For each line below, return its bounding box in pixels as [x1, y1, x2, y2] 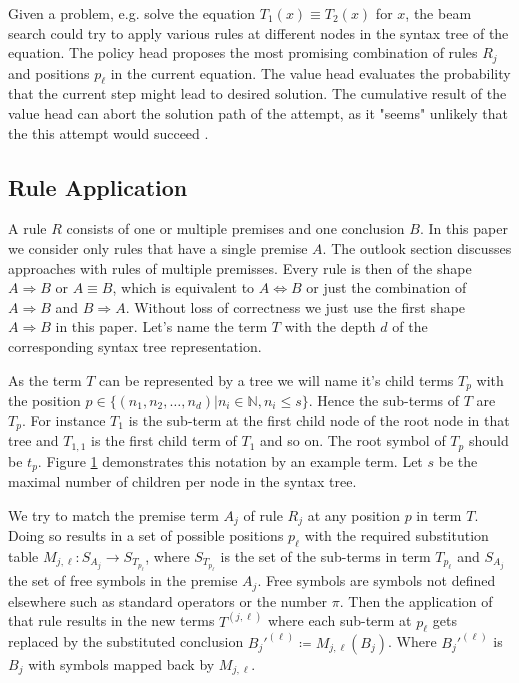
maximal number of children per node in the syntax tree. [8, 470, 357, 491]
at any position [307, 504, 400, 525]
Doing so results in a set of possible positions [8, 525, 284, 546]
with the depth [284, 316, 376, 337]
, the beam [405, 3, 472, 23]
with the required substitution [304, 525, 489, 546]
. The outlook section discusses [322, 238, 512, 259]
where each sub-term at [267, 610, 412, 631]
